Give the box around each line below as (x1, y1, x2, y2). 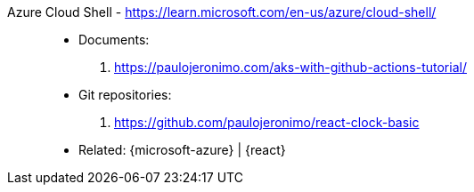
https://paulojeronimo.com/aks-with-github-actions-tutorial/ (114, 60, 467, 75)
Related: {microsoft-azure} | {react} (78, 142, 286, 157)
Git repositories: (78, 87, 172, 102)
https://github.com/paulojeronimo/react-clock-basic (114, 115, 420, 130)
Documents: (78, 32, 150, 47)
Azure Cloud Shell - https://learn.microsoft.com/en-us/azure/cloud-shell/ (7, 4, 437, 20)
